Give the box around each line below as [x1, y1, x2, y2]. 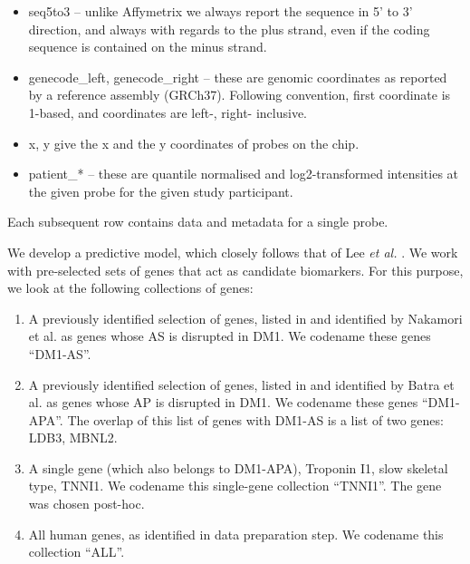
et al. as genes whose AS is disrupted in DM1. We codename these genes [28, 326, 431, 345]
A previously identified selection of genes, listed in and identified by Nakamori [28, 308, 463, 327]
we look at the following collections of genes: [7, 278, 254, 297]
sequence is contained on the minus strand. [28, 37, 267, 56]
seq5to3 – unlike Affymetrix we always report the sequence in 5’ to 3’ [28, 2, 413, 20]
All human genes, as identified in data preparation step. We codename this [28, 524, 444, 543]
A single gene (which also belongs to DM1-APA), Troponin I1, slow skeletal [28, 458, 448, 477]
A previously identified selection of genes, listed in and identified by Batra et [28, 374, 455, 394]
